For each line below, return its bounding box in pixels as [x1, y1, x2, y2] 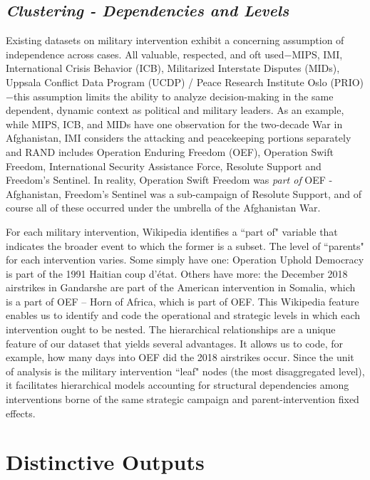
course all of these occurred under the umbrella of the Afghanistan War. [6, 200, 321, 215]
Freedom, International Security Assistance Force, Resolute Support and [6, 158, 322, 173]
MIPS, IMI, [292, 46, 343, 61]
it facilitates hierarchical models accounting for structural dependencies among [6, 377, 349, 392]
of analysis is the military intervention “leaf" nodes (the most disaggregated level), [6, 363, 365, 378]
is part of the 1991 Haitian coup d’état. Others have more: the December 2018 [6, 266, 348, 281]
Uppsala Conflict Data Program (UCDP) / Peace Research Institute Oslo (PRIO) [6, 74, 364, 89]
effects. [6, 405, 36, 420]
